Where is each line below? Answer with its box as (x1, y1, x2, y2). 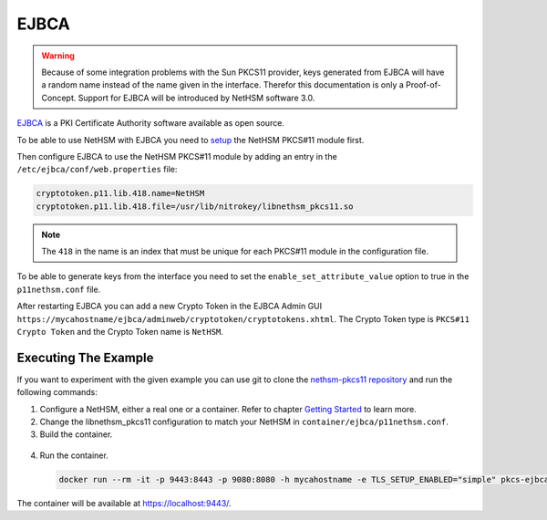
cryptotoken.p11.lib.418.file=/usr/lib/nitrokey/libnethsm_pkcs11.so (36, 201, 354, 212)
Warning (41, 50, 75, 61)
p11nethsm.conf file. (16, 284, 101, 295)
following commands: (16, 387, 98, 398)
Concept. (41, 92, 77, 103)
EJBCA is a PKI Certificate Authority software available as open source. (16, 118, 284, 129)
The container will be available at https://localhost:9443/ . (16, 497, 232, 508)
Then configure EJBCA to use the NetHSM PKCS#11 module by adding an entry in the (16, 151, 337, 161)
